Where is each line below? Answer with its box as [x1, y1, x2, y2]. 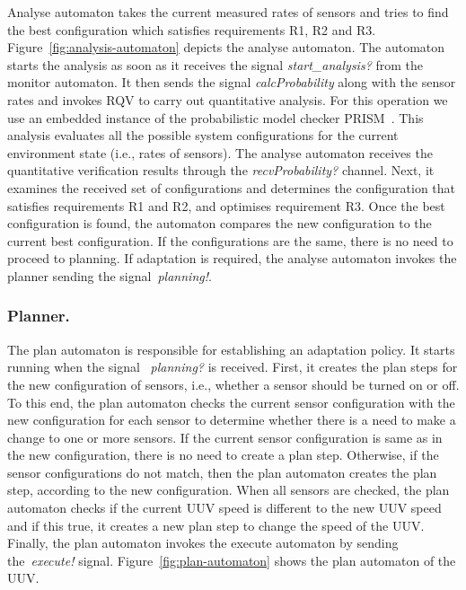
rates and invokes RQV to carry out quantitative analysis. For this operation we [7, 90, 448, 109]
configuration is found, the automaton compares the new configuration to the [7, 214, 432, 233]
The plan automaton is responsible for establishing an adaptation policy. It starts [7, 339, 455, 358]
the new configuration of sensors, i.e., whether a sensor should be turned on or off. [7, 374, 460, 393]
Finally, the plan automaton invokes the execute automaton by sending [7, 533, 399, 552]
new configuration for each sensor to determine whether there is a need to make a [7, 410, 456, 429]
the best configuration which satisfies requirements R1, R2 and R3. [7, 20, 376, 39]
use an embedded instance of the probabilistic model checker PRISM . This [7, 108, 424, 127]
